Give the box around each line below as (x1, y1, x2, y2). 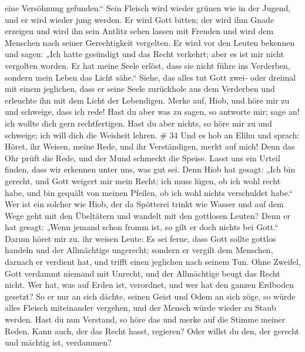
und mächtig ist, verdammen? (5, 336, 112, 348)
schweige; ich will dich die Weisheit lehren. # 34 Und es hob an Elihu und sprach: (5, 128, 300, 141)
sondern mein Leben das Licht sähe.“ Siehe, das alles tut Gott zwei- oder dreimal (5, 71, 296, 83)
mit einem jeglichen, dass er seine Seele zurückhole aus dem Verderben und (5, 82, 275, 95)
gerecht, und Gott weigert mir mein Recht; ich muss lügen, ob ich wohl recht (5, 174, 281, 187)
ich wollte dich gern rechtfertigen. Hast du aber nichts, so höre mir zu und (5, 117, 272, 129)
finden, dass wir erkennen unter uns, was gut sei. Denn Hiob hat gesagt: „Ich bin (5, 163, 296, 175)
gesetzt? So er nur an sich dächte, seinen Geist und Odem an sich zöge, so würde (5, 290, 296, 302)
